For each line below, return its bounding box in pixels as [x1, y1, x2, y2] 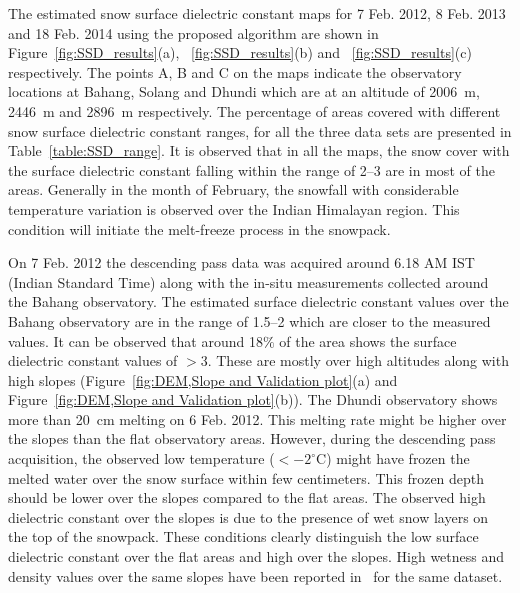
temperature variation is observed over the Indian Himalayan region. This [8, 198, 460, 219]
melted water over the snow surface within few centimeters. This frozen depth [8, 467, 485, 488]
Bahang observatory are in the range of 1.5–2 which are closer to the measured [8, 310, 491, 331]
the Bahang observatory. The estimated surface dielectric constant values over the [8, 291, 509, 312]
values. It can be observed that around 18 [8, 330, 263, 351]
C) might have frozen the [316, 448, 470, 469]
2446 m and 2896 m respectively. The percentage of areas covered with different [8, 100, 501, 121]
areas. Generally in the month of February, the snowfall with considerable [8, 179, 459, 200]
